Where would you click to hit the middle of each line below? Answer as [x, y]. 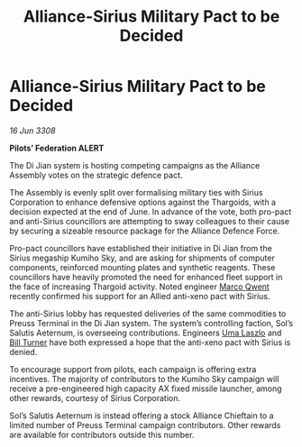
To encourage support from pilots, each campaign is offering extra [133, 369]
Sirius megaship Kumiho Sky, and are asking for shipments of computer [142, 258]
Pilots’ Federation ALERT [57, 148]
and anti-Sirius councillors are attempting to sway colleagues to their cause [150, 221]
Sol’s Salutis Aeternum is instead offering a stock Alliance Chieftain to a [142, 415]
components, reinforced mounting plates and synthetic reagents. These [142, 267]
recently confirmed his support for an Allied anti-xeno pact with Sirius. [140, 296]
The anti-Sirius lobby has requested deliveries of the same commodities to [148, 314]
